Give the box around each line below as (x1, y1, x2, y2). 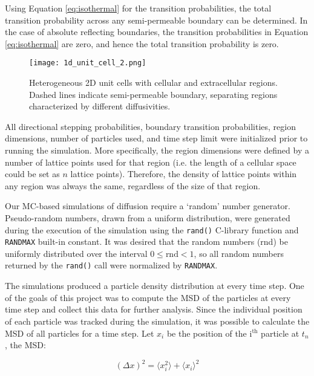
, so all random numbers (194, 247, 284, 259)
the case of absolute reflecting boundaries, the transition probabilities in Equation (5, 25, 309, 38)
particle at (261, 326, 299, 339)
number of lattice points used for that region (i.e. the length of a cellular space (5, 155, 296, 168)
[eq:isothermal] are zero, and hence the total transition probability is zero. (5, 37, 279, 50)
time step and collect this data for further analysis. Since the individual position (5, 303, 303, 316)
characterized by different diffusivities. (29, 100, 171, 112)
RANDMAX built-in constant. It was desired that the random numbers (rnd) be (5, 235, 288, 248)
